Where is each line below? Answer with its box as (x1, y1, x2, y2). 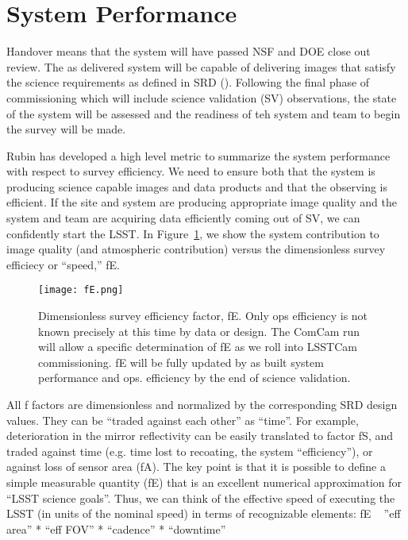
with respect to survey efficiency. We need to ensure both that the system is (6, 163, 375, 179)
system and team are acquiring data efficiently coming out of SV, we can (6, 210, 360, 226)
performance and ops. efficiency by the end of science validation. (38, 369, 351, 386)
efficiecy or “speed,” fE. (6, 256, 121, 272)
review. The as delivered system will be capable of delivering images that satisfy (6, 58, 396, 75)
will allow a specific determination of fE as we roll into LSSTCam (38, 338, 357, 355)
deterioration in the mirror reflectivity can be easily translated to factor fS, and (6, 427, 394, 444)
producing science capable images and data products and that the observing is (6, 178, 388, 195)
